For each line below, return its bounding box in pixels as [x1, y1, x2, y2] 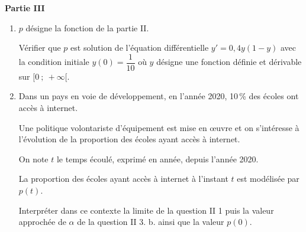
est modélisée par [237, 172, 299, 185]
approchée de [18, 215, 66, 228]
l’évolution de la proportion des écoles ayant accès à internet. [18, 133, 240, 145]
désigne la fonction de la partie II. [25, 21, 149, 34]
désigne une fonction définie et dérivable [156, 55, 302, 68]
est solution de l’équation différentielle [70, 41, 209, 54]
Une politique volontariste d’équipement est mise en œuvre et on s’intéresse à [18, 121, 299, 133]
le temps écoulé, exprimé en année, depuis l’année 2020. [56, 152, 259, 165]
